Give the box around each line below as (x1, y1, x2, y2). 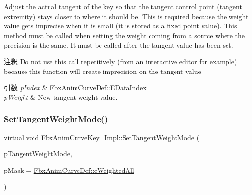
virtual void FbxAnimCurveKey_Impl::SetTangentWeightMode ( (4, 132, 200, 142)
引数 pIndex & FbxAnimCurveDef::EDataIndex (4, 82, 147, 93)
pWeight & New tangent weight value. (4, 92, 118, 102)
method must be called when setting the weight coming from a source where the (4, 30, 245, 40)
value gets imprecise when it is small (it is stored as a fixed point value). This (4, 21, 237, 31)
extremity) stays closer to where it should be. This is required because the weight (4, 11, 249, 21)
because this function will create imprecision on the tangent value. (4, 66, 203, 76)
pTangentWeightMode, (4, 148, 72, 159)
